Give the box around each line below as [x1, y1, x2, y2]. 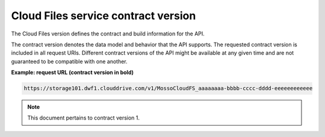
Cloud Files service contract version [11, 9, 196, 22]
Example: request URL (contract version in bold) [11, 69, 134, 76]
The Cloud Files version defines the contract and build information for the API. [11, 30, 205, 37]
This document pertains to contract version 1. [27, 114, 140, 121]
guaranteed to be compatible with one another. [11, 58, 128, 65]
